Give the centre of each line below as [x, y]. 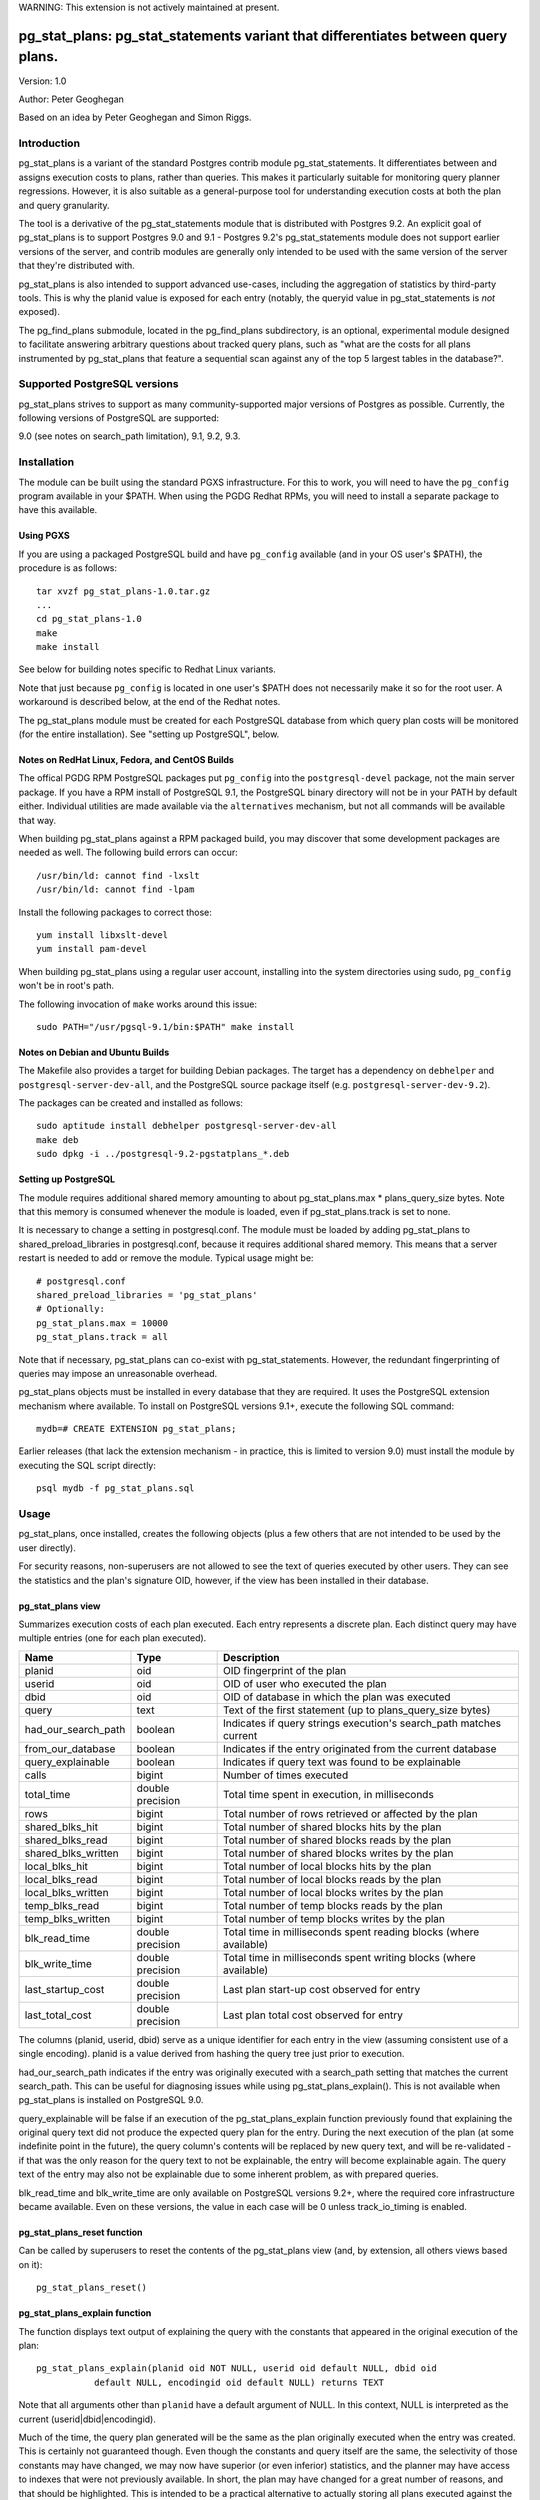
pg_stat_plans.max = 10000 [102, 1323]
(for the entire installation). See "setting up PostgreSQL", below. [149, 734]
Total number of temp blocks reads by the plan [333, 1905]
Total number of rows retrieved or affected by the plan [350, 1813]
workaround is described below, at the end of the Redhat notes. [149, 702]
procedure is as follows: [68, 568]
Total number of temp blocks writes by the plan [333, 1918]
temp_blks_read [62, 1905]
